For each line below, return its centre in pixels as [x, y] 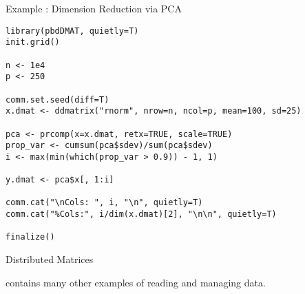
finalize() [30, 237]
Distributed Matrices [50, 259]
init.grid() [33, 42]
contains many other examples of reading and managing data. [136, 282]
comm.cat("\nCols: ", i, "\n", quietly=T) [104, 203]
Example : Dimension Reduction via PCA [94, 8]
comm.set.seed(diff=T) [57, 99]
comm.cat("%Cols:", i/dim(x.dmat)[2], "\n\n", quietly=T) [141, 214]
